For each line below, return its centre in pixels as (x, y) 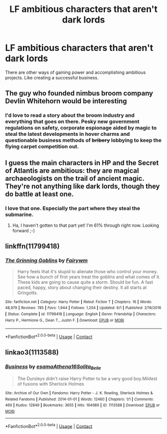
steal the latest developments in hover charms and (68, 134)
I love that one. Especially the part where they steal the (73, 208)
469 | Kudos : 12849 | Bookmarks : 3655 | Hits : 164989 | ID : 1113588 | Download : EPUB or (83, 406)
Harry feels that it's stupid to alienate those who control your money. (87, 271)
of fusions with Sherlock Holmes (51, 384)
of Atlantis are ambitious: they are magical (72, 171)
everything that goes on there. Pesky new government (72, 122)
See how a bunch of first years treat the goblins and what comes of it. (89, 277)
